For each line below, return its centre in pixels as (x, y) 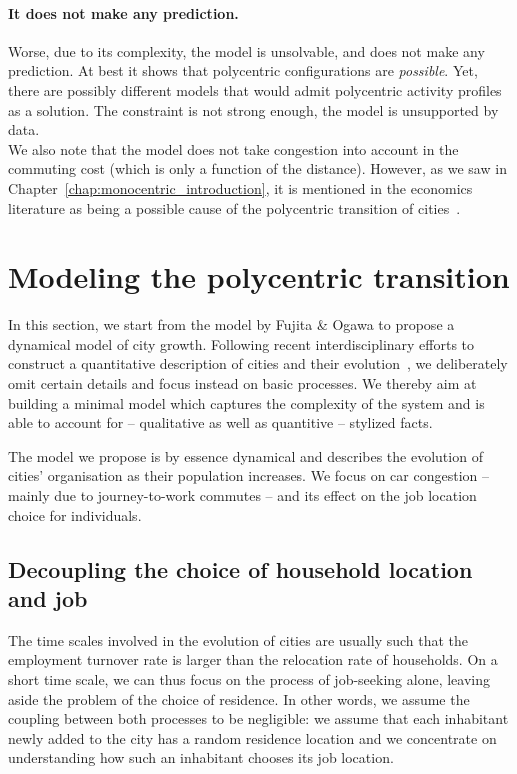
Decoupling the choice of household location (240, 568)
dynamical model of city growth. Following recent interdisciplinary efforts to (241, 343)
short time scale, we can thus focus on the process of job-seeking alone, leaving (249, 678)
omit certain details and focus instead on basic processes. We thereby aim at (242, 383)
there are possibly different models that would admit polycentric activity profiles (255, 89)
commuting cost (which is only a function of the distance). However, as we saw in (257, 168)
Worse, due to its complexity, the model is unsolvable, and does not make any (246, 50)
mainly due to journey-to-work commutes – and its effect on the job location (242, 495)
